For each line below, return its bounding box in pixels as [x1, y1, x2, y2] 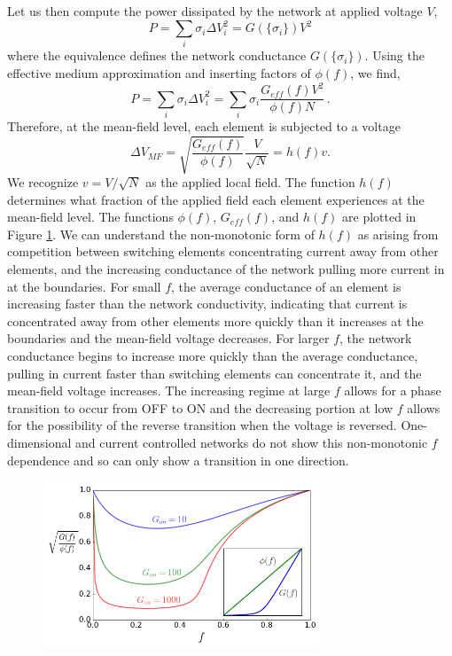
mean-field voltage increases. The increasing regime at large [7, 381, 331, 400]
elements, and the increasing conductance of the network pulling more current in [7, 260, 445, 278]
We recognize [7, 173, 79, 191]
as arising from [357, 224, 439, 243]
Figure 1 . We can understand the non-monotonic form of [7, 224, 315, 243]
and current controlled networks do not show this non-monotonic [75, 433, 428, 451]
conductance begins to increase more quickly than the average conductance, [7, 346, 418, 364]
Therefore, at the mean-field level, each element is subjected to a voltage [7, 116, 401, 135]
